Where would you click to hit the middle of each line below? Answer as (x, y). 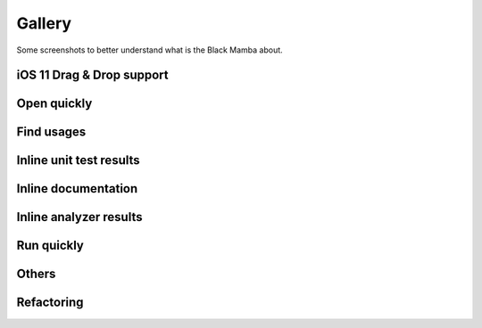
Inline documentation (77, 189)
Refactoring (50, 303)
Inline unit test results (78, 160)
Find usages (51, 132)
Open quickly (54, 104)
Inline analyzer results (79, 217)
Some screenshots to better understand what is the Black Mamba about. (150, 50)
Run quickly (50, 246)
